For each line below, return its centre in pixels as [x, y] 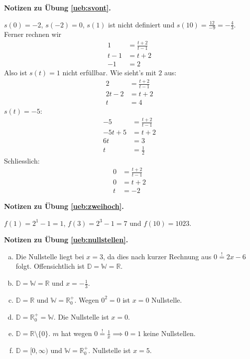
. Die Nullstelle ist [81, 316]
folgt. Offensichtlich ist [50, 266]
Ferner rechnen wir [33, 34]
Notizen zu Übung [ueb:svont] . [58, 7]
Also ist [16, 73]
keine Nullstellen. [169, 333]
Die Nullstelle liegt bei [50, 256]
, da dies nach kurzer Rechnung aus [157, 256]
